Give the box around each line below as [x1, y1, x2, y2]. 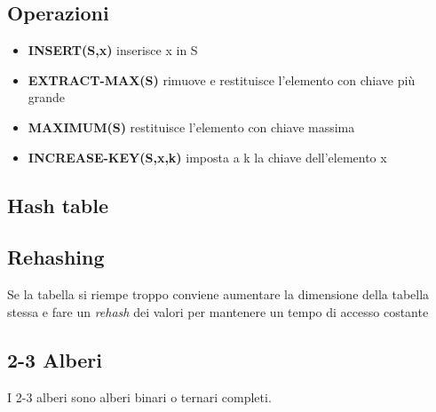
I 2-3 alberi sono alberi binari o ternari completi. [7, 387, 272, 406]
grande [28, 88, 66, 107]
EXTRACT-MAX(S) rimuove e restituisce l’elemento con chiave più [28, 70, 416, 89]
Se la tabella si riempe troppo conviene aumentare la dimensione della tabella [7, 285, 430, 304]
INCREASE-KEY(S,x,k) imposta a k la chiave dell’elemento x [28, 147, 387, 166]
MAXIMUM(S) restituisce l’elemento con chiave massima [28, 117, 355, 136]
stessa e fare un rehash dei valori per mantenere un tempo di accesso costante [7, 302, 429, 321]
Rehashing [7, 243, 105, 271]
